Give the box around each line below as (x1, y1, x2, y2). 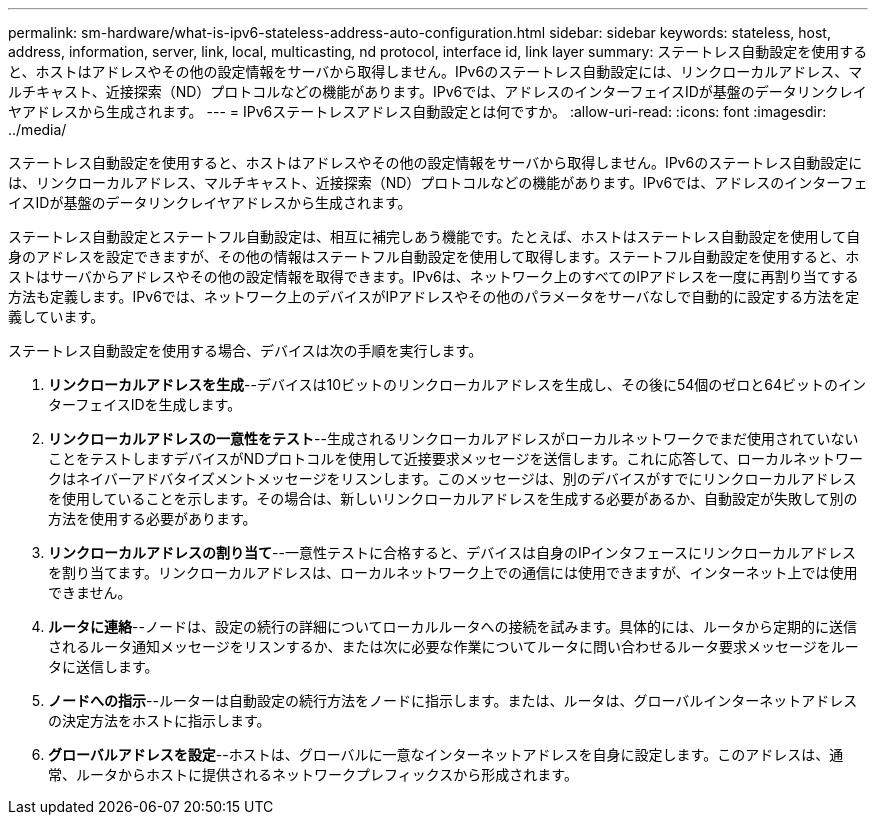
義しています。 (8, 308, 105, 325)
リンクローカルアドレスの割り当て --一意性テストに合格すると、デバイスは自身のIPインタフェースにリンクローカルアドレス (48, 544, 856, 561)
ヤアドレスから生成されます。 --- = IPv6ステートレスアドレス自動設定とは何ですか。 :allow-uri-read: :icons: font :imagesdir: (8, 103, 827, 120)
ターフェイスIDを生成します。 (48, 396, 242, 413)
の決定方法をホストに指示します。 (48, 712, 271, 729)
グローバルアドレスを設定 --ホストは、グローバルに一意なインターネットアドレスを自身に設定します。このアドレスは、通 (48, 746, 844, 763)
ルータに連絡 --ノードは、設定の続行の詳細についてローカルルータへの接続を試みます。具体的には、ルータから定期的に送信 (48, 618, 858, 635)
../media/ (8, 121, 67, 138)
